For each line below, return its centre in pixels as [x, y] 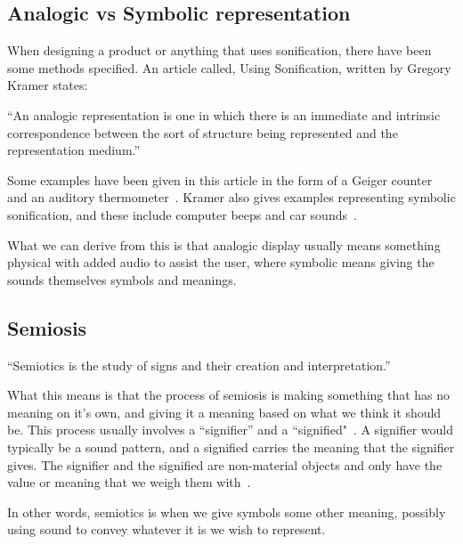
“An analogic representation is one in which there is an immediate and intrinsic [224, 114]
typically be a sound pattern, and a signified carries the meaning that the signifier [231, 447]
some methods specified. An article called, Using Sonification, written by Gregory [229, 67]
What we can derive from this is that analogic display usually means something [224, 244]
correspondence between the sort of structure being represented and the [203, 132]
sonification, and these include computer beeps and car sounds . [182, 214]
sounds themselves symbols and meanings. [122, 279]
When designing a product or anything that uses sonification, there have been [219, 50]
